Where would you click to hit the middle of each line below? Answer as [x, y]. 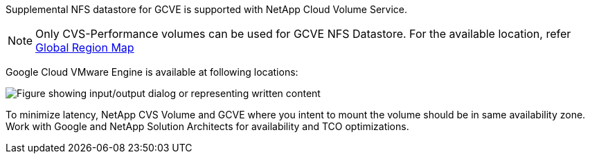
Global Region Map [85, 47]
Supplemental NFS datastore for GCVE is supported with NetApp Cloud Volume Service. [207, 9]
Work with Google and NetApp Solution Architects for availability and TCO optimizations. [207, 126]
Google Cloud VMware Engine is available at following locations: [152, 72]
